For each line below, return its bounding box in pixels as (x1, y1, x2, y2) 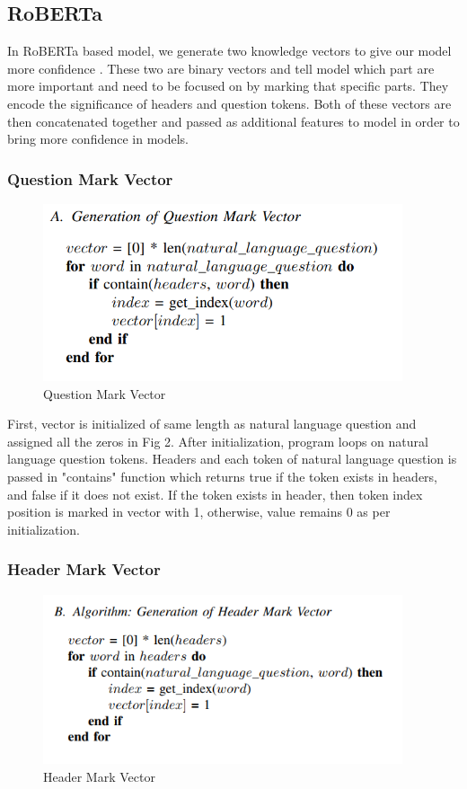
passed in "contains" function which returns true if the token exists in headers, (7, 467, 438, 486)
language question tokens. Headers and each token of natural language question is (7, 449, 457, 468)
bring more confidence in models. (7, 129, 189, 148)
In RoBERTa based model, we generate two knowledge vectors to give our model (7, 41, 452, 60)
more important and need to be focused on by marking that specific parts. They (7, 76, 449, 95)
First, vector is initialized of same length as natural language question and (7, 414, 417, 433)
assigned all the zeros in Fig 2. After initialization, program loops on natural (7, 431, 428, 450)
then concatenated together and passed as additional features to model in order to (7, 111, 460, 130)
